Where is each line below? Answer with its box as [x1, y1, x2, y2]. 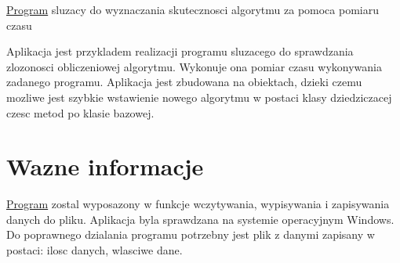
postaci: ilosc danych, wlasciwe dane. [6, 242, 183, 258]
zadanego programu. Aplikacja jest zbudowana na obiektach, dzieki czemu [6, 74, 362, 90]
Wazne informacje [6, 150, 204, 182]
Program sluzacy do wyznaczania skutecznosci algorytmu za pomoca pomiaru [6, 2, 380, 17]
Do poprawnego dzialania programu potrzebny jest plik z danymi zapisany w [6, 226, 375, 243]
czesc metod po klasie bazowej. [6, 104, 155, 121]
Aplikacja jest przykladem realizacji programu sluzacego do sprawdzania [6, 43, 354, 59]
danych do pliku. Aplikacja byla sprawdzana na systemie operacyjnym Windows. [6, 211, 395, 227]
